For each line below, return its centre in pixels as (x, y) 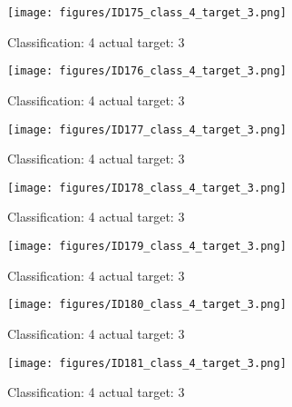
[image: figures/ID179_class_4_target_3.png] (147, 246)
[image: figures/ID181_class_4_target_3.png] (147, 363)
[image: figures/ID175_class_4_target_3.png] (147, 13)
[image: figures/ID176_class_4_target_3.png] (147, 71)
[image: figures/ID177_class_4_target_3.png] (147, 129)
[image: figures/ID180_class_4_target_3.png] (147, 305)
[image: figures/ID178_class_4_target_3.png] (147, 188)
